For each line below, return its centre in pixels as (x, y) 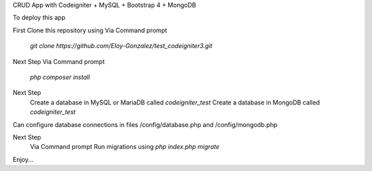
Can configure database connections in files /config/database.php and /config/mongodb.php (145, 124)
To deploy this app (39, 18)
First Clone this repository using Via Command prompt (90, 30)
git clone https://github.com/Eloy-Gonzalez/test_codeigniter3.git (121, 46)
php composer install (60, 77)
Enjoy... (23, 159)
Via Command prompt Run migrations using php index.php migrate (125, 147)
